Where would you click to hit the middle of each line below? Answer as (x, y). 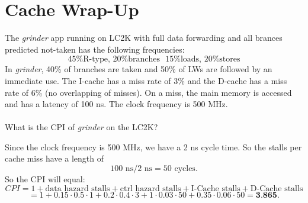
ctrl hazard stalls (150, 188)
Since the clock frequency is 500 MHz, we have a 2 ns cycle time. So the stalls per (153, 146)
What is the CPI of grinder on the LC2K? (81, 127)
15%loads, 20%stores (203, 59)
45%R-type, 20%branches (114, 59)
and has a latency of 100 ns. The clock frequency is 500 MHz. (116, 104)
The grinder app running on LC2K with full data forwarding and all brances (144, 38)
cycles (185, 169)
